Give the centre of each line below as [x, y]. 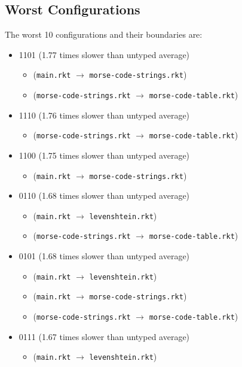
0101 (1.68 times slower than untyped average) [104, 256]
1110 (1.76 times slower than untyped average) [104, 115]
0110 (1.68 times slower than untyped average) [104, 195]
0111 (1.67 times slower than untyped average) [104, 336]
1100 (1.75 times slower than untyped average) [104, 155]
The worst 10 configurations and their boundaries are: [104, 34]
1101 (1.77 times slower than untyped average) [104, 54]
